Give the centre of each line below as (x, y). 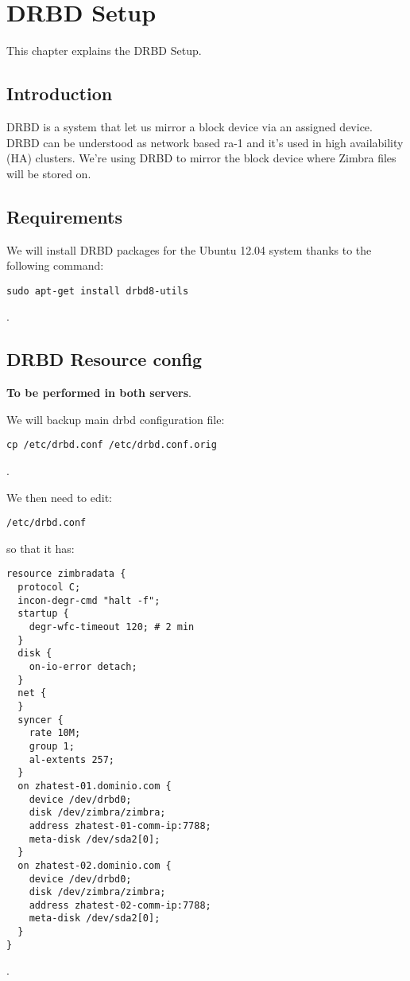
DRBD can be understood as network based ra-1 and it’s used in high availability (205, 142)
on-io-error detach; (83, 667)
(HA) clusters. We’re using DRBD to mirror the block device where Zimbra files (201, 158)
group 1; (52, 746)
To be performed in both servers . (99, 393)
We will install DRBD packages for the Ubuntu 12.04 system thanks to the (189, 249)
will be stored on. (49, 173)
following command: (55, 265)
